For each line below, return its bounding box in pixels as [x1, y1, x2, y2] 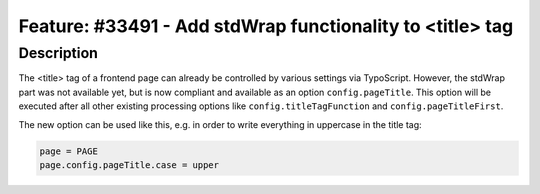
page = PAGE [39, 145, 99, 157]
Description [18, 44, 99, 62]
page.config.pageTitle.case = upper [39, 159, 220, 170]
